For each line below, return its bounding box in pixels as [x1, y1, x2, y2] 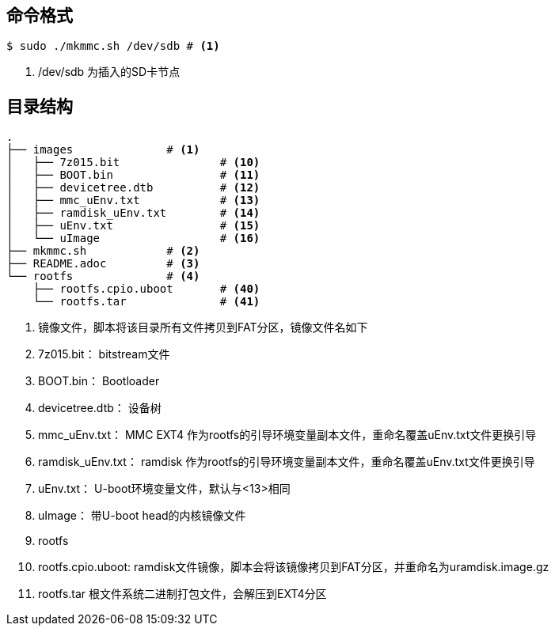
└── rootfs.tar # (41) [32, 295, 260, 308]
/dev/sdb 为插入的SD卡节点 [38, 65, 181, 79]
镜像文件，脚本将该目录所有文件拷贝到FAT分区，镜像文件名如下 [38, 320, 368, 335]
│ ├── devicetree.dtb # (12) [6, 181, 260, 195]
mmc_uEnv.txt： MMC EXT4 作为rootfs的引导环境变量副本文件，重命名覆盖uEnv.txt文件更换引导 [38, 428, 537, 442]
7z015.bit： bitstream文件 [38, 347, 170, 361]
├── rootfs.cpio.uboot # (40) [32, 282, 260, 296]
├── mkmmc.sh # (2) [6, 244, 200, 258]
